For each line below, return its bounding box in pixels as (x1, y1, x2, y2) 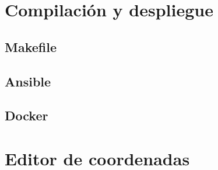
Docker (5, 106, 48, 124)
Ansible (5, 72, 51, 90)
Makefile (5, 37, 57, 55)
